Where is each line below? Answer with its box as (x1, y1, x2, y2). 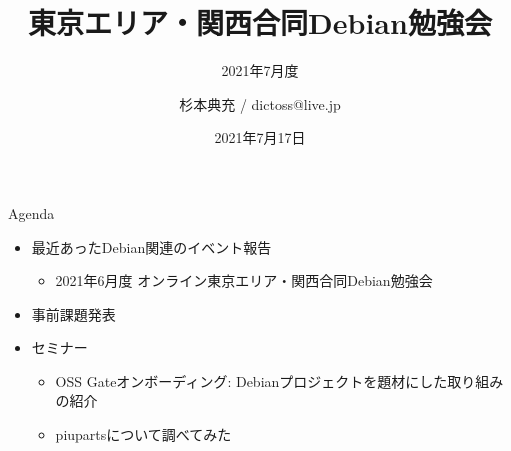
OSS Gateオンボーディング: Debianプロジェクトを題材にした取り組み (55, 370, 504, 391)
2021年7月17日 (214, 127, 306, 148)
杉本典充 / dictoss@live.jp (179, 93, 341, 114)
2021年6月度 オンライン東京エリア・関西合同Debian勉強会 (55, 270, 433, 291)
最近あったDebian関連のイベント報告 (31, 236, 272, 257)
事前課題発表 (31, 303, 116, 324)
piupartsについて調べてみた (55, 424, 232, 445)
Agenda (8, 202, 55, 223)
